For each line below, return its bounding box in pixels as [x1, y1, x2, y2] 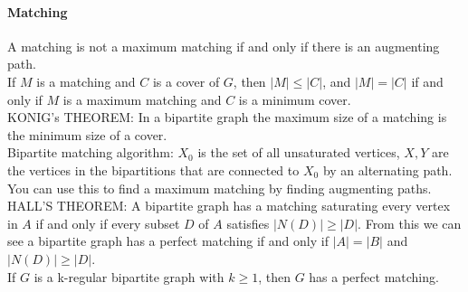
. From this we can [358, 213, 462, 232]
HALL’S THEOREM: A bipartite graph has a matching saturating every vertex [7, 196, 451, 215]
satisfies [226, 213, 270, 232]
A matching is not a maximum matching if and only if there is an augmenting [7, 36, 440, 55]
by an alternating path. [322, 160, 453, 179]
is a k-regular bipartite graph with [33, 267, 224, 286]
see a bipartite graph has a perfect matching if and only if [7, 231, 329, 250]
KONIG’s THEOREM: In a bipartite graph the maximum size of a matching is [7, 108, 447, 127]
